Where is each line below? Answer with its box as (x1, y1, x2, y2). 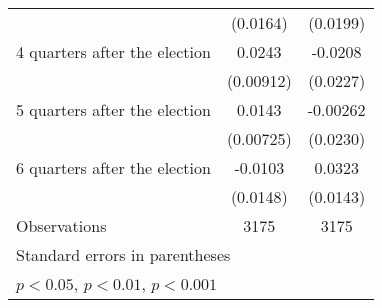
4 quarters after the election (16, 40, 211, 63)
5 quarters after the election (16, 98, 211, 121)
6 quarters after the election (16, 156, 211, 179)
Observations (16, 214, 107, 237)
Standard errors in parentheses (16, 243, 231, 266)
